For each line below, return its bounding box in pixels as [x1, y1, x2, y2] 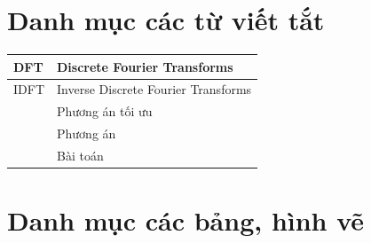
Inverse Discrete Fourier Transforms [57, 80, 252, 98]
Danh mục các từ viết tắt [7, 2, 325, 38]
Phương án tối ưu [57, 102, 153, 121]
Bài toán [57, 146, 104, 164]
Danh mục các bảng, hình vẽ [7, 202, 365, 239]
